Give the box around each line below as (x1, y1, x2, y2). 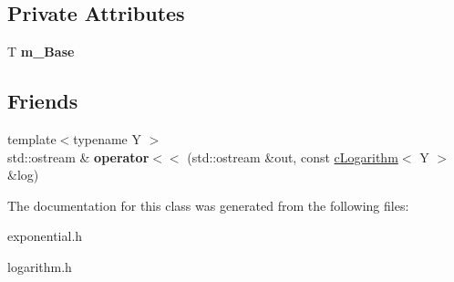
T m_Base (7, 42, 75, 61)
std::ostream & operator (7, 147, 150, 166)
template (7, 130, 57, 148)
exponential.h (7, 226, 83, 245)
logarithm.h (7, 256, 72, 276)
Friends (7, 87, 78, 115)
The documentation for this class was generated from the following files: (7, 195, 409, 214)
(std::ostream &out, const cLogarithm (187, 147, 398, 166)
